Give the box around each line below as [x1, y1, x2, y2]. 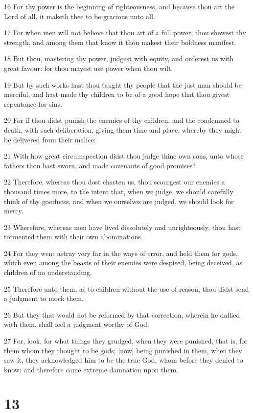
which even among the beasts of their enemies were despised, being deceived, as [4, 257, 242, 268]
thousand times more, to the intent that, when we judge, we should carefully [4, 186, 233, 196]
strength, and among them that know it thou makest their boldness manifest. [4, 37, 236, 47]
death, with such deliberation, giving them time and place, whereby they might [4, 124, 242, 135]
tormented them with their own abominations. [4, 231, 143, 242]
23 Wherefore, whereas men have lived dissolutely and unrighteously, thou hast [4, 222, 241, 232]
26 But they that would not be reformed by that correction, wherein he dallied [4, 309, 240, 320]
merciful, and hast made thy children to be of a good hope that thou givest [4, 89, 230, 99]
